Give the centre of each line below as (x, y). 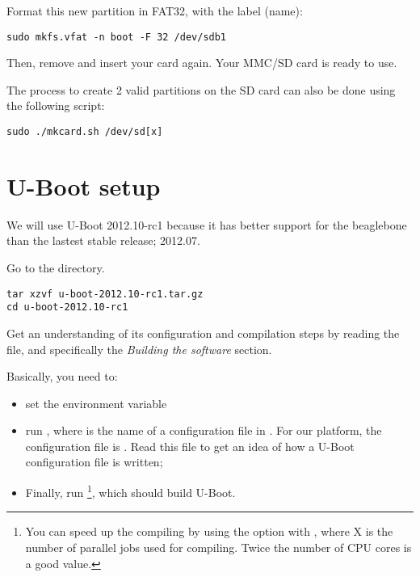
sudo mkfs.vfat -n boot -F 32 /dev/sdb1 (117, 37)
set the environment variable (96, 403)
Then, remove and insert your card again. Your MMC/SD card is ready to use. (202, 63)
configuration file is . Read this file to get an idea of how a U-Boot (190, 446)
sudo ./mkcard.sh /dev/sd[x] (85, 132)
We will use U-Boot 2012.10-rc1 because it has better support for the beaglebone (207, 224)
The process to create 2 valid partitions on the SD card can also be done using (201, 89)
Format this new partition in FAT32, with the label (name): (155, 11)
